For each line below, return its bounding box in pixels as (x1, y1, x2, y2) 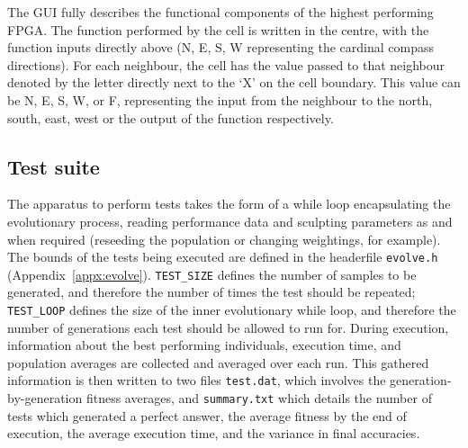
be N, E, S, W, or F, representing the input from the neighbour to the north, (7, 90, 433, 109)
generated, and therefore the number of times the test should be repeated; (7, 282, 416, 301)
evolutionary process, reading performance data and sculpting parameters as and (7, 211, 453, 230)
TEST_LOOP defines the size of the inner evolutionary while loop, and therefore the (7, 300, 456, 319)
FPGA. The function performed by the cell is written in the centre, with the (7, 20, 429, 39)
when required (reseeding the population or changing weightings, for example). (7, 229, 441, 248)
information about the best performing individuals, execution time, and (7, 336, 401, 354)
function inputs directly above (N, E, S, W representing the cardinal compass (7, 38, 434, 57)
